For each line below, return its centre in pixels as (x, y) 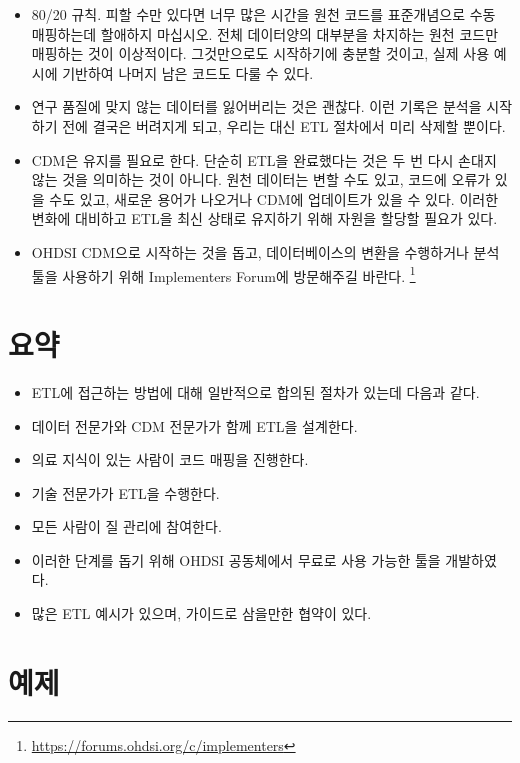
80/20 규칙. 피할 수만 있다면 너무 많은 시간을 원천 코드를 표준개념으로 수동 (263, 14)
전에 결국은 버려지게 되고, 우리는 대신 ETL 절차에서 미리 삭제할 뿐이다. (284, 125)
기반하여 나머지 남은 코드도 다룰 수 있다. (188, 72)
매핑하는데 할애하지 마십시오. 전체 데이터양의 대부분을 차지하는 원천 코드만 (265, 33)
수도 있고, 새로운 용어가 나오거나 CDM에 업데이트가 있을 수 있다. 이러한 (274, 198)
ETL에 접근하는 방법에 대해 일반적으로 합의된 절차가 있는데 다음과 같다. (255, 391)
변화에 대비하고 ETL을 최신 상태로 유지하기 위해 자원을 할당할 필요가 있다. (264, 218)
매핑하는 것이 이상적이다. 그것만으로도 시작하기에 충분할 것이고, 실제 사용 (260, 53)
